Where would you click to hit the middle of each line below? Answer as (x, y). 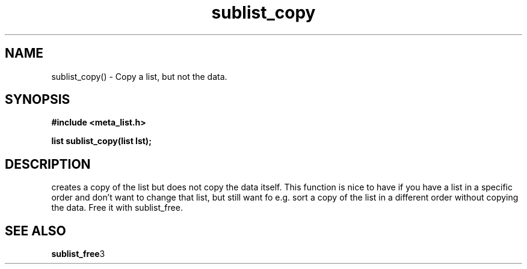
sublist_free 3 (78, 254)
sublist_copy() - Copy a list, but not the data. (139, 76)
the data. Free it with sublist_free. (117, 208)
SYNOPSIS (38, 100)
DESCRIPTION (48, 164)
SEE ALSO (35, 231)
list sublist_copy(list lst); (101, 141)
